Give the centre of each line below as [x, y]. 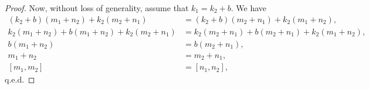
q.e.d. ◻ [20, 79]
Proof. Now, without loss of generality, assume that [97, 8]
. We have [249, 8]
